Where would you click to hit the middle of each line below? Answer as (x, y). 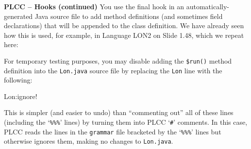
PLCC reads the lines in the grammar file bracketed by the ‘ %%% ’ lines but (113, 131)
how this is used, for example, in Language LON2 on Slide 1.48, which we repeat (124, 35)
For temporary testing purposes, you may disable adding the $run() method (118, 60)
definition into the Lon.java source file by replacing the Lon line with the (113, 70)
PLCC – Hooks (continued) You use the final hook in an (94, 6)
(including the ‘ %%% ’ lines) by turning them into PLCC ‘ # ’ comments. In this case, (126, 122)
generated (18, 16)
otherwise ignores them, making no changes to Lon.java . (89, 141)
